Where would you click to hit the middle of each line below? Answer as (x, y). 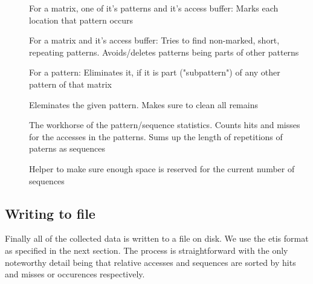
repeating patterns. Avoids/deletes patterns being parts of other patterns (164, 52)
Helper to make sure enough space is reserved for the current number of (162, 168)
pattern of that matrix (70, 84)
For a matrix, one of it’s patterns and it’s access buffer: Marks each (154, 8)
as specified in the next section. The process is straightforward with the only (147, 250)
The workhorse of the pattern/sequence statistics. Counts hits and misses (165, 125)
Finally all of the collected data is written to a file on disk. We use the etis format (157, 238)
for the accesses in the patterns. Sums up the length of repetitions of (156, 136)
